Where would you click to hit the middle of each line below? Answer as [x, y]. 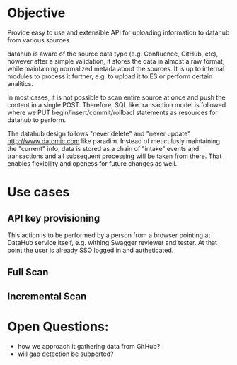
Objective [36, 13]
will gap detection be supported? [65, 354]
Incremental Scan [47, 296]
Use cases [39, 192]
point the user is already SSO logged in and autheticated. [91, 250]
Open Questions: [58, 327]
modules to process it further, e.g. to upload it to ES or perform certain [110, 76]
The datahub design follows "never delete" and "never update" [99, 133]
